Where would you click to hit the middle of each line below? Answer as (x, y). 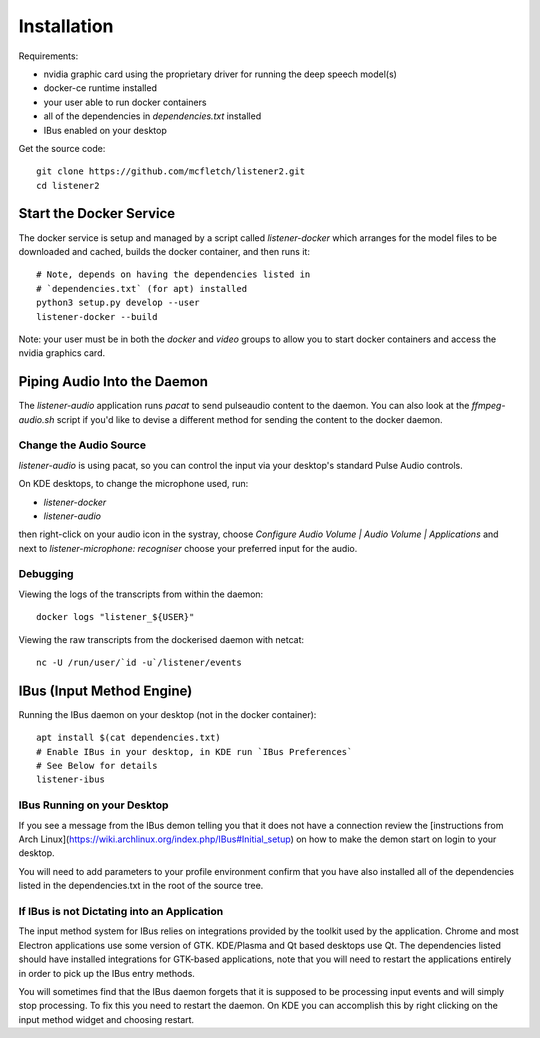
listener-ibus (70, 779)
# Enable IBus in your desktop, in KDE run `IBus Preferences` (194, 751)
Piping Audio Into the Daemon (113, 381)
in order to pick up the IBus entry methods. (106, 973)
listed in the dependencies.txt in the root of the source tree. (141, 886)
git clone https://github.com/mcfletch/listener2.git (170, 171)
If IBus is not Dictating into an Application (121, 911)
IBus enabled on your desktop (105, 130)
